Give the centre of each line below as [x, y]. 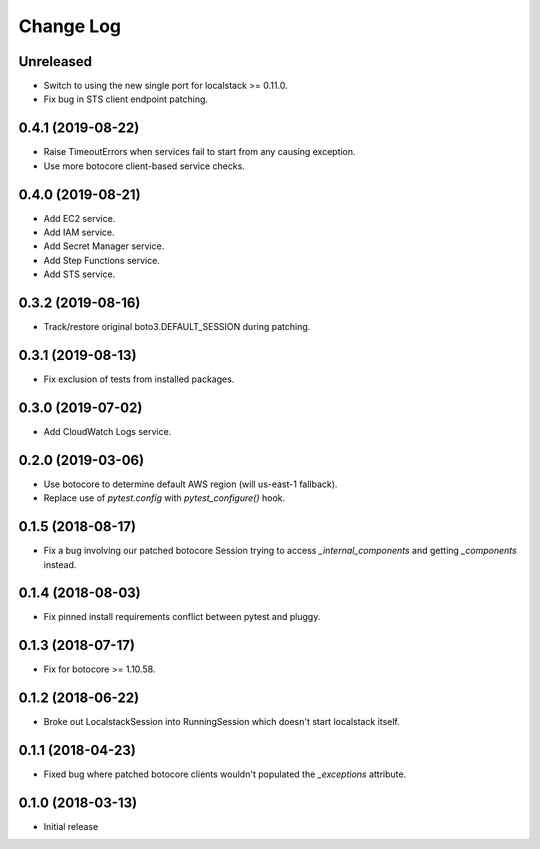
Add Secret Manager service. [104, 246]
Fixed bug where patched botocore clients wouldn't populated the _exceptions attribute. [225, 774]
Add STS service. [79, 274]
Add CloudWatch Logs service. [107, 431]
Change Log [70, 26]
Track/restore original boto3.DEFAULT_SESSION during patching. [177, 327]
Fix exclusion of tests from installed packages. [139, 379]
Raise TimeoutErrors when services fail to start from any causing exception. [199, 152]
